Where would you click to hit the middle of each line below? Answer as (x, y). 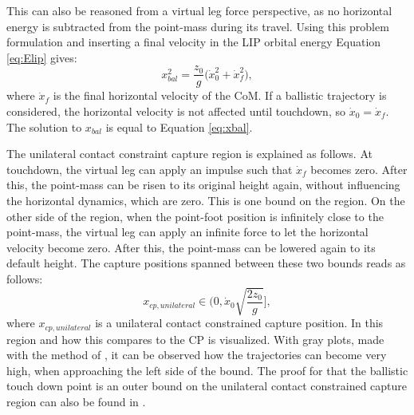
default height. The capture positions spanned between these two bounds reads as (206, 263)
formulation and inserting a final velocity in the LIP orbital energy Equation (194, 42)
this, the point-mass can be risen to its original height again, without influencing (203, 185)
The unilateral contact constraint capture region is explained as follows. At (189, 154)
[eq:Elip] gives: (42, 57)
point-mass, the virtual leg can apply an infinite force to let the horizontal (187, 232)
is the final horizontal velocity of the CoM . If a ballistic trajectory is (220, 95)
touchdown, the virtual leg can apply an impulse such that (150, 169)
